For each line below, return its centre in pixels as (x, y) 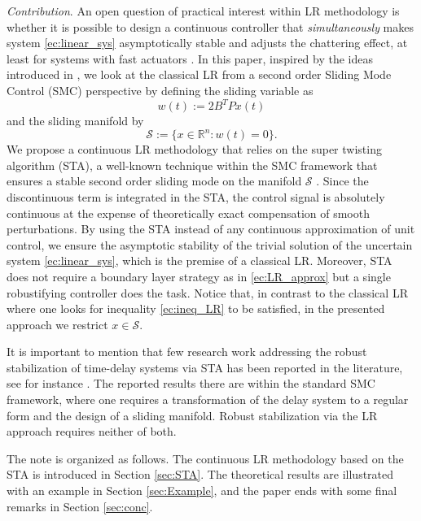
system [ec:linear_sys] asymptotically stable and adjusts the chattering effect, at (207, 43)
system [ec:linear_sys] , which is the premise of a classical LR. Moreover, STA (200, 260)
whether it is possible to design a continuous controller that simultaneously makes (210, 26)
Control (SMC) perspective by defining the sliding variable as (160, 90)
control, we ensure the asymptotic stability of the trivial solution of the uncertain (210, 244)
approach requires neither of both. (92, 431)
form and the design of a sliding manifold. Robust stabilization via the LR (192, 415)
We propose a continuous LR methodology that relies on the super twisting (194, 149)
